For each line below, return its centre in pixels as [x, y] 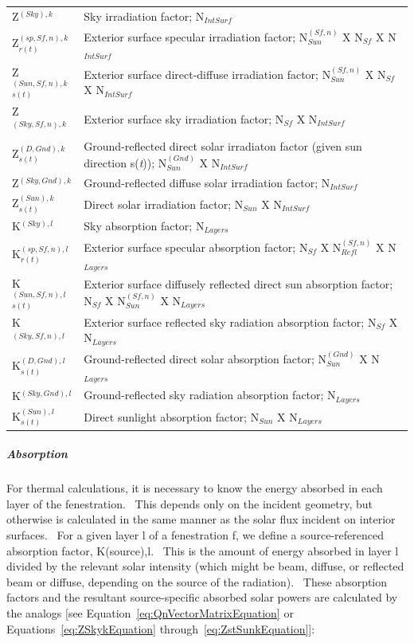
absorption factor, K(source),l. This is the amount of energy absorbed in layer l [203, 550]
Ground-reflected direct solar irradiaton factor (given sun [223, 146]
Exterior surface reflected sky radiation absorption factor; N [230, 321]
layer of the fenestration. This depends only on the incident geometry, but [190, 503]
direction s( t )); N [125, 162]
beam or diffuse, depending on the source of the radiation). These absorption [197, 581]
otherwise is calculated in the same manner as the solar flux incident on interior [201, 519]
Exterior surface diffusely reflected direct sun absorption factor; [238, 284]
